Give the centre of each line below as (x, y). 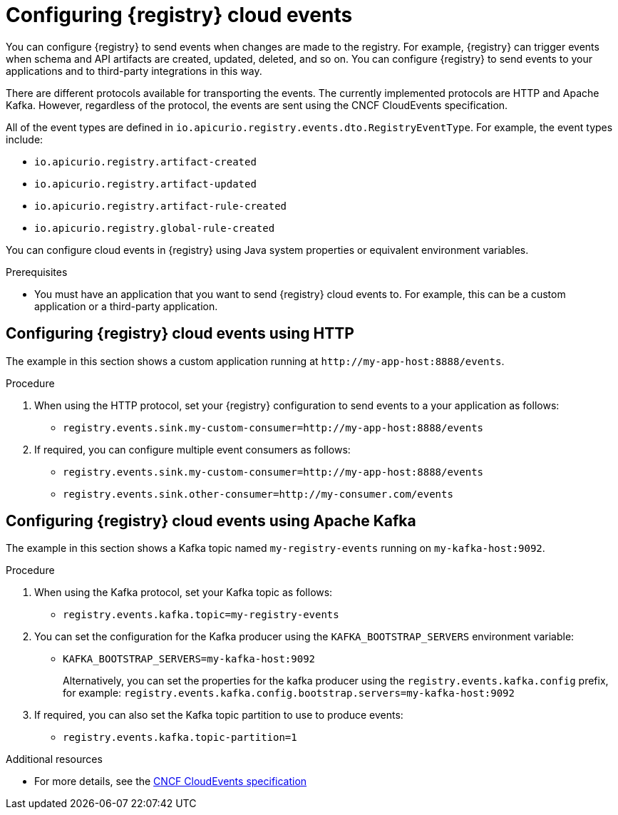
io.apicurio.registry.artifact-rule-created (161, 206)
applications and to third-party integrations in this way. (134, 71)
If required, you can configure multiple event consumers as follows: (192, 449)
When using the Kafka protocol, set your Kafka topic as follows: (184, 593)
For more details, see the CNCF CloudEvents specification (171, 781)
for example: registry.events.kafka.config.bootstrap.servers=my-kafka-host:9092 (289, 693)
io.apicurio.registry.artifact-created (145, 162)
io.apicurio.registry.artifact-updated (145, 184)
